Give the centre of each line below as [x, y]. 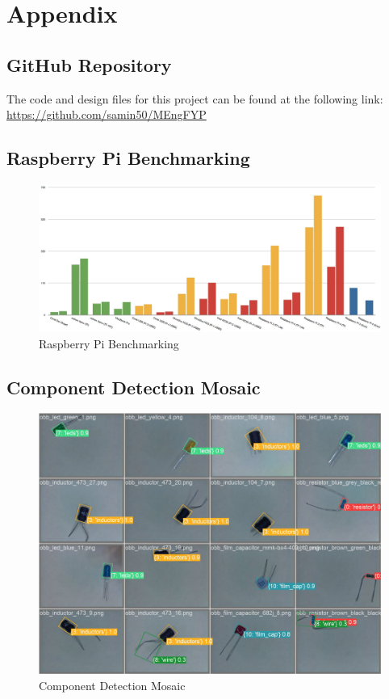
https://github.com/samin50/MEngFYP [107, 114]
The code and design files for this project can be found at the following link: [195, 98]
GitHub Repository [89, 64]
